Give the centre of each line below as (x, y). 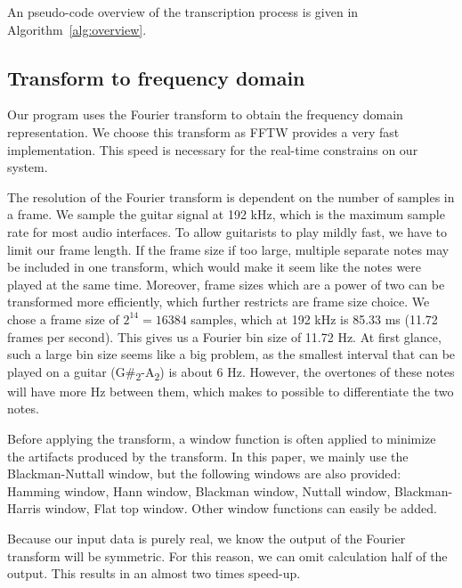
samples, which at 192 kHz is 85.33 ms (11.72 (314, 318)
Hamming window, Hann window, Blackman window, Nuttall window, (199, 490)
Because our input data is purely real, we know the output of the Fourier (207, 538)
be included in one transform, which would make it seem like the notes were (215, 267)
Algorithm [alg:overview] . (77, 29)
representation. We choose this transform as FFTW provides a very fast (203, 131)
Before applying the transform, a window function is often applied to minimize (222, 439)
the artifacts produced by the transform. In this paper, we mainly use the (208, 456)
